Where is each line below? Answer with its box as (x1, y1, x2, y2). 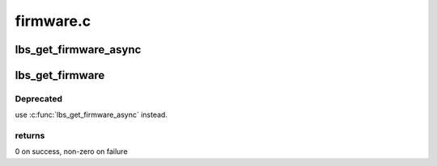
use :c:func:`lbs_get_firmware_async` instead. (15, 110, 168, 120)
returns (15, 130, 45, 141)
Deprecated (15, 93, 63, 104)
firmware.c (15, 12, 91, 30)
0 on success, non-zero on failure (15, 147, 129, 156)
